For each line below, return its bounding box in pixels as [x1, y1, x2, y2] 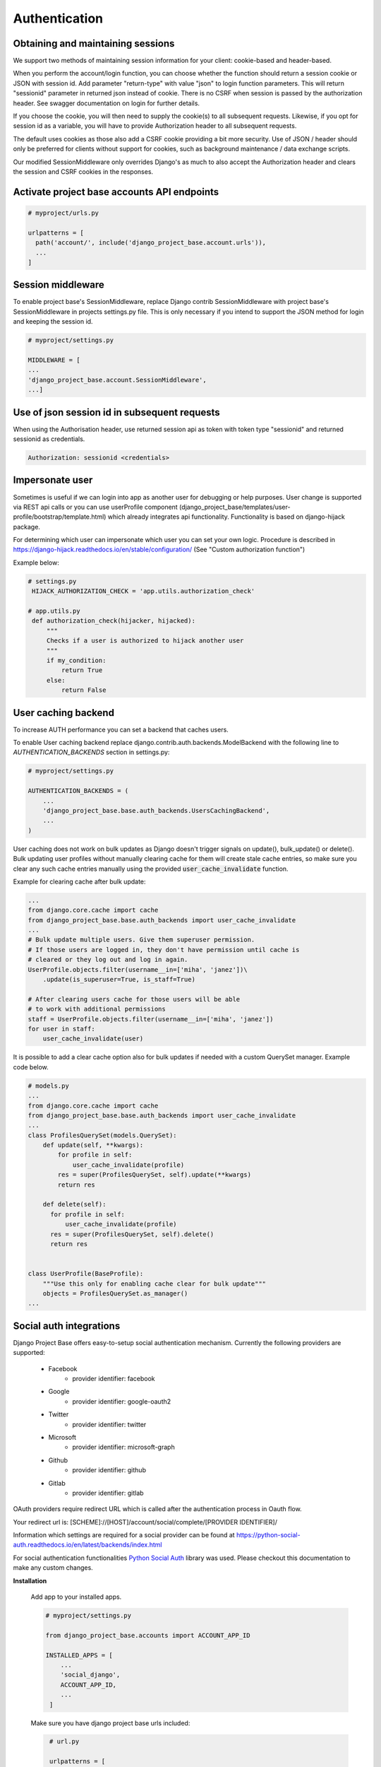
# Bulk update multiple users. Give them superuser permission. [28, 936, 255, 944]
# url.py [49, 1737, 80, 1746]
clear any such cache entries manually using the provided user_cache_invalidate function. [13, 864, 289, 873]
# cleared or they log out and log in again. [28, 956, 188, 964]
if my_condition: [46, 656, 107, 664]
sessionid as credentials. [13, 435, 85, 443]
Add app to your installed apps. [30, 1592, 122, 1601]
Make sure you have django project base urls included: [30, 1718, 190, 1727]
